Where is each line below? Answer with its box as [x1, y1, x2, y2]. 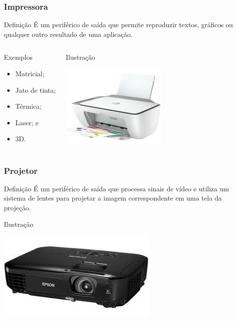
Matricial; [15, 68, 45, 78]
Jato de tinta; [15, 84, 56, 95]
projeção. [4, 203, 31, 212]
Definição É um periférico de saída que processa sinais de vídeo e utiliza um [4, 183, 229, 193]
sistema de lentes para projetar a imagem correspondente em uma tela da [4, 193, 222, 203]
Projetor [4, 164, 38, 176]
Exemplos [4, 52, 32, 62]
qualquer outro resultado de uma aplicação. [4, 29, 133, 39]
